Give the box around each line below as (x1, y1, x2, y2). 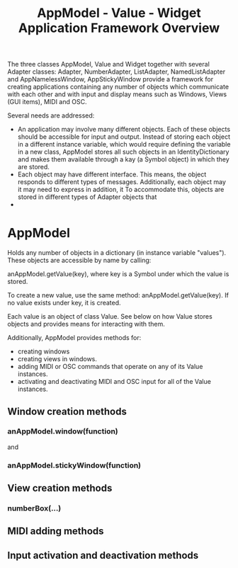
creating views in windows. (17, 355, 98, 363)
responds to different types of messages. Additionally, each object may (17, 178, 227, 186)
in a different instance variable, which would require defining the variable (17, 140, 231, 149)
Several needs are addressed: (7, 111, 95, 120)
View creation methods (7, 482, 113, 494)
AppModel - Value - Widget (36, 5, 202, 21)
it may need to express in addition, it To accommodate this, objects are (17, 186, 225, 194)
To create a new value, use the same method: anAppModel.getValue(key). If (7, 291, 229, 300)
